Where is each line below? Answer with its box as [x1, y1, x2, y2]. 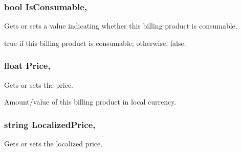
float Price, [4, 59, 51, 72]
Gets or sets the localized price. [4, 138, 103, 149]
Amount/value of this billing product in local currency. [4, 96, 177, 107]
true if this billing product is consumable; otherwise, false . [4, 37, 186, 48]
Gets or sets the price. [4, 79, 73, 90]
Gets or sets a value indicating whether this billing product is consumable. [4, 20, 237, 31]
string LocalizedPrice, [4, 118, 96, 131]
